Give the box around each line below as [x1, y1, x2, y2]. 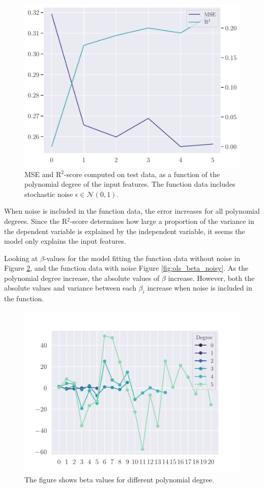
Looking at [4, 252, 38, 263]
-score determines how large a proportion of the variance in [70, 215, 254, 226]
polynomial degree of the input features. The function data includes [24, 179, 236, 189]
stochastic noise [24, 188, 73, 199]
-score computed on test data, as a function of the [64, 168, 220, 179]
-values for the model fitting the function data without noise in [44, 252, 241, 263]
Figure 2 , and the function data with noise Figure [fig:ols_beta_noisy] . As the [4, 263, 248, 273]
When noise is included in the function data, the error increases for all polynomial [4, 206, 260, 216]
